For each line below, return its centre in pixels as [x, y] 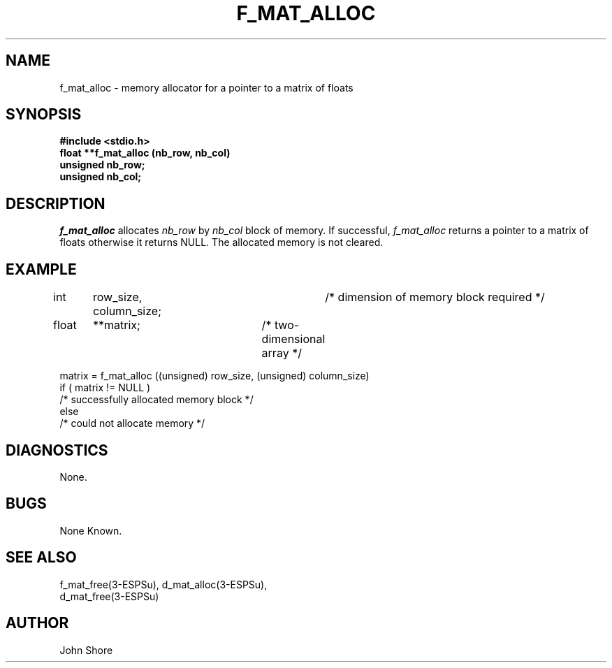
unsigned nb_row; [102, 165]
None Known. [91, 530]
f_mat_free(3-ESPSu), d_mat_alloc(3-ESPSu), [163, 584]
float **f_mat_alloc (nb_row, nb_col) [145, 153]
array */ [282, 353]
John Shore [86, 650]
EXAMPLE [41, 269]
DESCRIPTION [56, 203]
